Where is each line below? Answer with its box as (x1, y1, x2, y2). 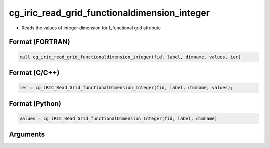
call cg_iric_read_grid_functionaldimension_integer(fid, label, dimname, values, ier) (19, 54, 241, 60)
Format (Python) (9, 99, 62, 108)
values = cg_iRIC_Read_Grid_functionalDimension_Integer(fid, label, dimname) (19, 115, 217, 121)
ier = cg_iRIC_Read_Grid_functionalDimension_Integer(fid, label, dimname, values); (19, 85, 233, 91)
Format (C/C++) (9, 68, 60, 77)
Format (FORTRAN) (9, 38, 70, 46)
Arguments (9, 130, 45, 139)
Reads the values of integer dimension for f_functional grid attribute (21, 25, 161, 31)
